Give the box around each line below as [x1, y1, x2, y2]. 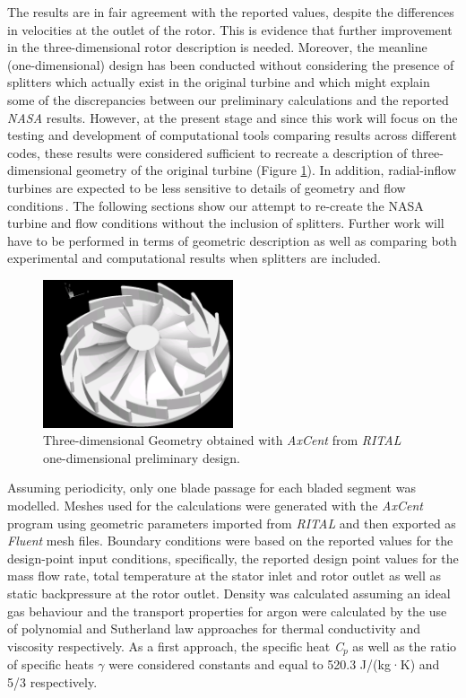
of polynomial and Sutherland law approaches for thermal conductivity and [7, 619, 421, 638]
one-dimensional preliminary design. [43, 448, 240, 467]
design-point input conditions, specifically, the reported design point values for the [7, 548, 459, 567]
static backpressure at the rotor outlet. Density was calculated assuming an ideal [7, 583, 451, 602]
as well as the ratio [352, 636, 457, 655]
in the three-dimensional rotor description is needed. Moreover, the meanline [7, 38, 427, 57]
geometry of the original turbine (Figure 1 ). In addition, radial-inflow [76, 161, 457, 179]
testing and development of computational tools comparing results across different [7, 126, 457, 144]
